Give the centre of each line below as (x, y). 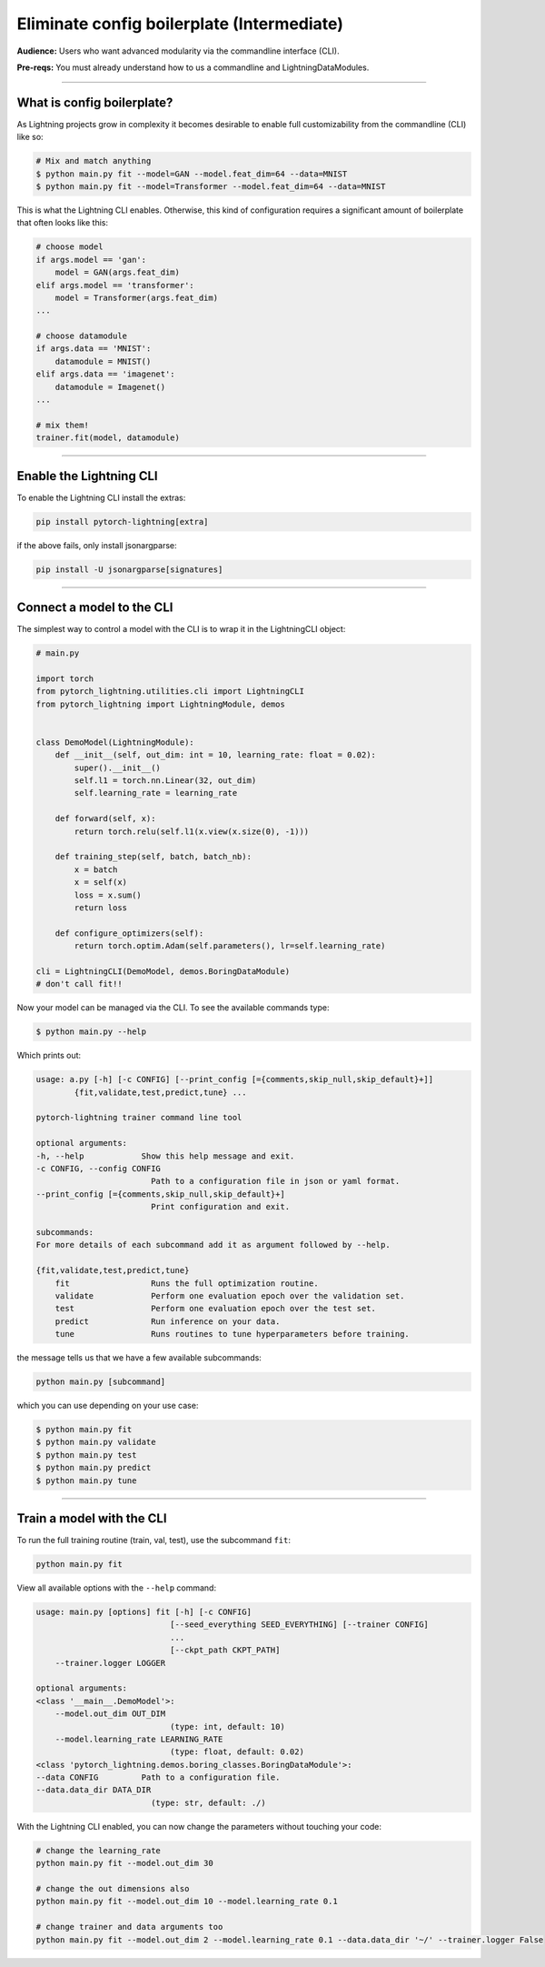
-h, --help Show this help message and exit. (165, 1156)
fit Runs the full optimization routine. (187, 1283)
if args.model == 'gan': (91, 260)
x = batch (96, 869)
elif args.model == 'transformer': (115, 285)
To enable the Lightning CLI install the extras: (101, 497)
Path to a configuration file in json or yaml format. (275, 1181)
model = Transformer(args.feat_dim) (136, 297)
